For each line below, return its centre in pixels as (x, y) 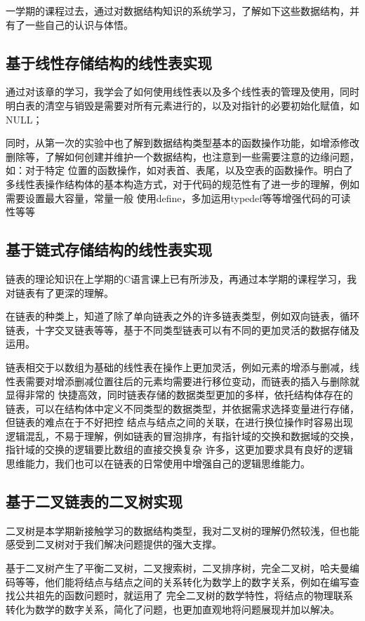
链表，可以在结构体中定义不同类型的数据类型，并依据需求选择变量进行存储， (182, 408)
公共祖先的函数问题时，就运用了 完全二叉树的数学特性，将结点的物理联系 (184, 595)
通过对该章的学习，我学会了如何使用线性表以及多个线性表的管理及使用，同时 (182, 92)
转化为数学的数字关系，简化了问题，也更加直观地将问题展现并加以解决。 (173, 609)
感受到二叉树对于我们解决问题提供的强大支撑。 (114, 544)
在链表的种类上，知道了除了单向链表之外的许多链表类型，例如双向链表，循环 (182, 316)
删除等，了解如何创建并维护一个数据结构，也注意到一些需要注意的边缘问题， (182, 156)
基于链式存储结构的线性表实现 (109, 249)
